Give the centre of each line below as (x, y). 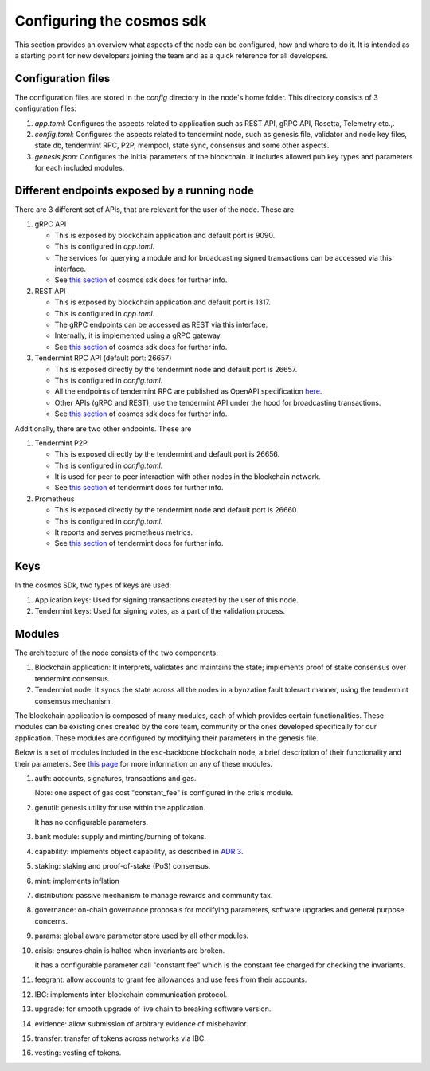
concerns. (51, 921)
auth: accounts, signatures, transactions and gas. (115, 778)
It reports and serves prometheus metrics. (123, 532)
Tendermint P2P (61, 443)
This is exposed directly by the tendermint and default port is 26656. (167, 454)
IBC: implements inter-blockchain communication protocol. (131, 994)
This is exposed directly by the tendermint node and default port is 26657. (176, 369)
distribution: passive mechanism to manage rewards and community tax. (154, 896)
